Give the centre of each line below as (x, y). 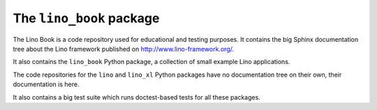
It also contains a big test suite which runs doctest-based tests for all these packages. (137, 97)
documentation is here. (46, 84)
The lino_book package (86, 18)
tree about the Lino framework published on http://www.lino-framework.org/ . (123, 49)
